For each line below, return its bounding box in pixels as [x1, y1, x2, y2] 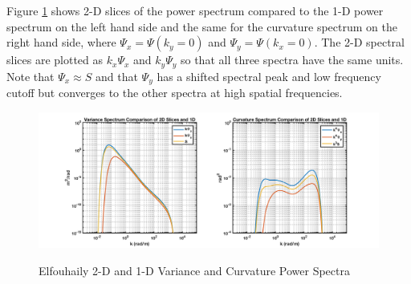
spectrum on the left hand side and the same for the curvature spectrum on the [6, 18, 397, 34]
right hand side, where [6, 34, 116, 51]
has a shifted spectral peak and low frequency [157, 67, 381, 84]
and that [95, 67, 138, 84]
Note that [6, 67, 55, 84]
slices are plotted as [6, 51, 104, 68]
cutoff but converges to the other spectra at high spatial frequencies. [6, 84, 343, 101]
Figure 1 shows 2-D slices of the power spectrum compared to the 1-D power [6, 2, 384, 18]
